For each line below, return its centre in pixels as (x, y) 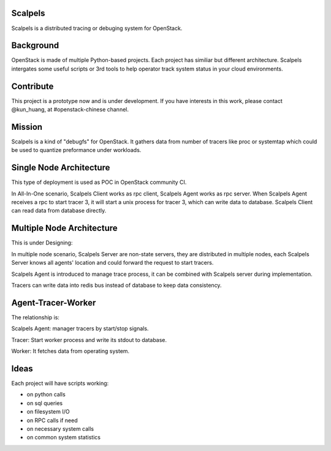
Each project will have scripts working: (60, 383)
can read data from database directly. (59, 211)
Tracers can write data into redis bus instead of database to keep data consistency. (116, 285)
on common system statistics (64, 438)
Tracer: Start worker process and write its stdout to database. (89, 339)
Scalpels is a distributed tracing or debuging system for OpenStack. (97, 28)
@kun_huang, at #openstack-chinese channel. (70, 110)
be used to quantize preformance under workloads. (76, 150)
